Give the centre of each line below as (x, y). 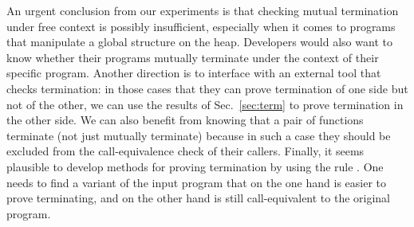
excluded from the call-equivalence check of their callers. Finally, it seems (185, 151)
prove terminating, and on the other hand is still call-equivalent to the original (199, 198)
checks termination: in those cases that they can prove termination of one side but (207, 88)
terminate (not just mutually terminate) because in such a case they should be (199, 135)
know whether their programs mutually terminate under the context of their (193, 57)
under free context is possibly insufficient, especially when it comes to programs (201, 26)
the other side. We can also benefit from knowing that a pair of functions (185, 120)
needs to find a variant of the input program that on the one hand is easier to (197, 182)
